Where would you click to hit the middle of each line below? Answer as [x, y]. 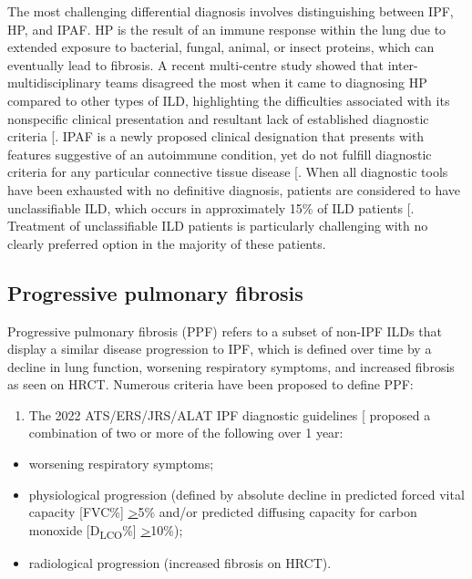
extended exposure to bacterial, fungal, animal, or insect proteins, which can [221, 47]
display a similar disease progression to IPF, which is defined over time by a [220, 349]
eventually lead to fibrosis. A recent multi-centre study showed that [196, 64]
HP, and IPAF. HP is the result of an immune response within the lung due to [227, 29]
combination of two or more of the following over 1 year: [186, 433]
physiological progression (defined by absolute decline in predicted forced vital [246, 494]
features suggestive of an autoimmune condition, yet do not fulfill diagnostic [220, 154]
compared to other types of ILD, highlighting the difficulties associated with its [229, 100]
